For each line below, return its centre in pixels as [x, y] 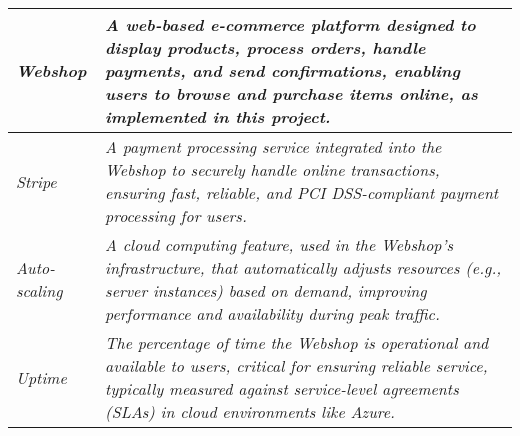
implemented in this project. [218, 116]
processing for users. [176, 215]
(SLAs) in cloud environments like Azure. [250, 411]
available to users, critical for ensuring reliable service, [296, 365]
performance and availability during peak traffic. [272, 313]
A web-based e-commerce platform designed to [290, 24]
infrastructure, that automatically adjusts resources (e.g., [303, 267]
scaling [39, 290]
